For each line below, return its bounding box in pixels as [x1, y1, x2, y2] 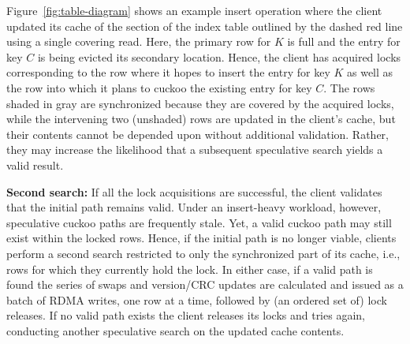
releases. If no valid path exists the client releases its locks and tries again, [6, 307, 365, 323]
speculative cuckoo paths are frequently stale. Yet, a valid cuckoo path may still [6, 214, 392, 230]
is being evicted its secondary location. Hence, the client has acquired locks [37, 48, 401, 65]
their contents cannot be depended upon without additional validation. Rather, [6, 125, 389, 142]
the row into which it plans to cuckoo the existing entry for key [6, 79, 312, 95]
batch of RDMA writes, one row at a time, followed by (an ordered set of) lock [6, 291, 387, 308]
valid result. [6, 156, 64, 173]
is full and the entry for [287, 33, 401, 50]
